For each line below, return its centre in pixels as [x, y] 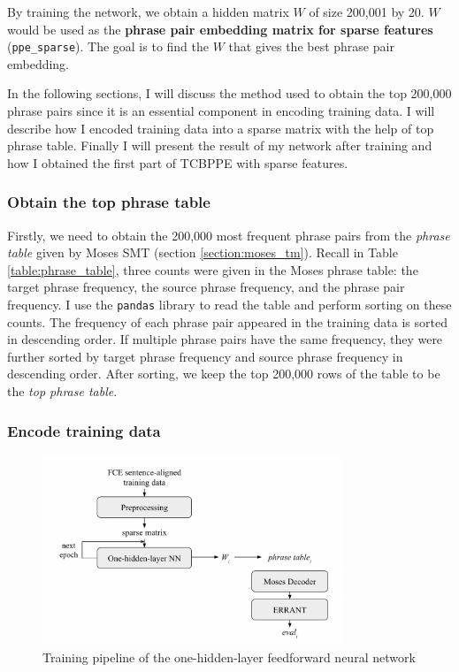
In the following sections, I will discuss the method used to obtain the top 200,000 [229, 93]
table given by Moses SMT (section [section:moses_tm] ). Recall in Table [203, 252]
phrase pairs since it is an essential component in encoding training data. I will [221, 111]
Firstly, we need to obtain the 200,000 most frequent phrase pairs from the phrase [229, 235]
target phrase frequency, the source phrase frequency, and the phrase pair [206, 287]
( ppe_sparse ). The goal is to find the [108, 46]
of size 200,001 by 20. [367, 11]
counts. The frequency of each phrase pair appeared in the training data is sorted [227, 321]
